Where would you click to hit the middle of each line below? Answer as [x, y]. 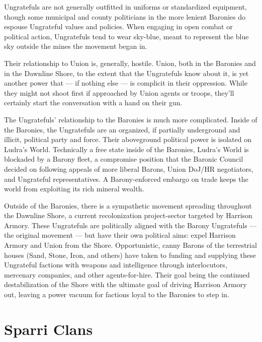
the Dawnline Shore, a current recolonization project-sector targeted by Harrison [128, 215]
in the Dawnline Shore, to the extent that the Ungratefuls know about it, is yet [126, 73]
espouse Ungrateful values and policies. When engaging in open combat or [118, 26]
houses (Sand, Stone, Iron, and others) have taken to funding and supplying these [130, 255]
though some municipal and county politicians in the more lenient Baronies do [125, 16]
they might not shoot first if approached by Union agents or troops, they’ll [119, 92]
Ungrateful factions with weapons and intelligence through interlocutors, [116, 265]
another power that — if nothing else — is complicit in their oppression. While [126, 83]
